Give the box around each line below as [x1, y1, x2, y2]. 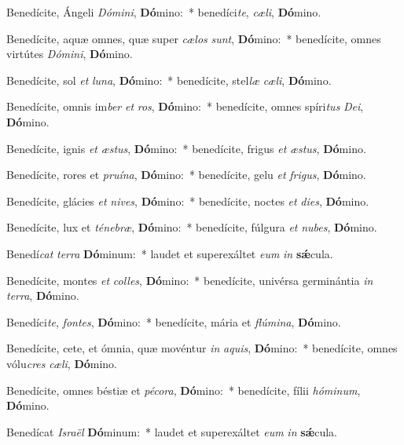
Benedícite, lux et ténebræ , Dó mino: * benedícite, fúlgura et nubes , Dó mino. [6, 219, 377, 235]
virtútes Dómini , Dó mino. [6, 46, 133, 62]
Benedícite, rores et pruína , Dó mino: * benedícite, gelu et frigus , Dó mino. [6, 166, 366, 183]
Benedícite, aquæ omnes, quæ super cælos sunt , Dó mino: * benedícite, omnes [6, 30, 381, 46]
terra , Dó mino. [6, 287, 79, 304]
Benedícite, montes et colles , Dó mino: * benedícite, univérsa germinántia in [6, 272, 373, 288]
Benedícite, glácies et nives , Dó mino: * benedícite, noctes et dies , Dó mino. [6, 192, 369, 209]
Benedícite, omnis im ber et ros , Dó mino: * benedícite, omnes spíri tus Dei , [6, 98, 364, 115]
